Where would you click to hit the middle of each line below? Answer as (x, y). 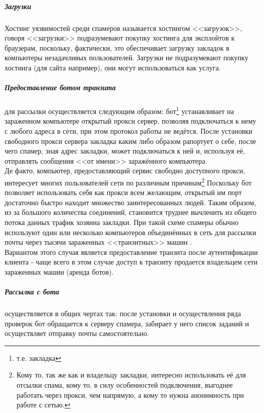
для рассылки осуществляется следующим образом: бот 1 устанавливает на (119, 110)
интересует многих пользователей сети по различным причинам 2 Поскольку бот (128, 181)
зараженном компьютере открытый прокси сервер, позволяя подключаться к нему (130, 121)
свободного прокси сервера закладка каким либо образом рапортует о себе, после (130, 141)
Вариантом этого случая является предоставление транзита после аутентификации (131, 252)
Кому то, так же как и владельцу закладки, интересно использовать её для (131, 375)
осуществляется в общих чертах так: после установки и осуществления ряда (123, 313)
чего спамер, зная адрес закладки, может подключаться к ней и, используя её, (125, 151)
